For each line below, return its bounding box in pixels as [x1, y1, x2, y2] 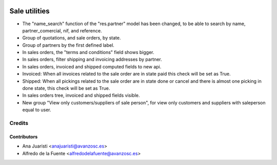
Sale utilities [9, 7, 50, 15]
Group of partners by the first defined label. [22, 42, 115, 48]
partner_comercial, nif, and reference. [22, 27, 102, 33]
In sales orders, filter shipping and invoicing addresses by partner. [22, 57, 163, 63]
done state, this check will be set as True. [22, 85, 110, 91]
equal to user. [22, 107, 51, 113]
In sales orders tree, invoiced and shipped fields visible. [22, 93, 141, 99]
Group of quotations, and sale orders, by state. [22, 35, 121, 41]
